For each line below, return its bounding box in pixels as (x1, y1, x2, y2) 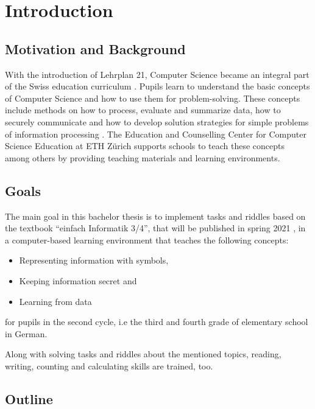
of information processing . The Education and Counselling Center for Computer (5, 127, 306, 140)
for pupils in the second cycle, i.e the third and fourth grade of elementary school (5, 315, 308, 328)
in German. (5, 327, 48, 340)
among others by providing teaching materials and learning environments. (5, 151, 280, 164)
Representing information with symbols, (19, 254, 169, 267)
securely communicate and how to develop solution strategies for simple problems (5, 115, 309, 128)
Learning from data (19, 295, 92, 307)
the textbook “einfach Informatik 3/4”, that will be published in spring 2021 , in (5, 222, 306, 234)
